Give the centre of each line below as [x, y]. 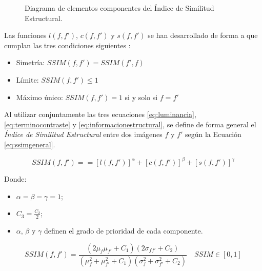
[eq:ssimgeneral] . [30, 144]
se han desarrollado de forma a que [203, 35]
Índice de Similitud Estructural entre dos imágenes [83, 134]
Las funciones [25, 35]
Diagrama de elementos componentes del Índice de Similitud [119, 8]
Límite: [27, 79]
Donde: [15, 179]
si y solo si [141, 97]
